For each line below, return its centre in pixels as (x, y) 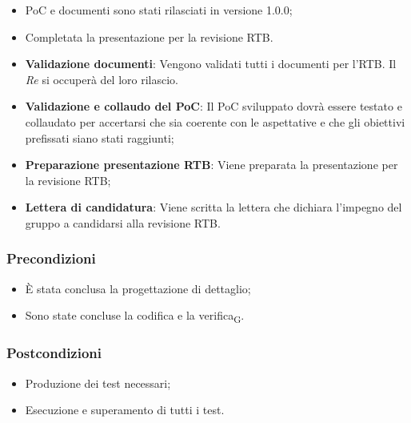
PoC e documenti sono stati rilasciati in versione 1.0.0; (159, 10)
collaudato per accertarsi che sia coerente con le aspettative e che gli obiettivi (215, 121)
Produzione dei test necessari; (98, 383)
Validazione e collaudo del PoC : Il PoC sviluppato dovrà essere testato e (213, 106)
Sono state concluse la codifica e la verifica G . (135, 316)
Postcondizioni (54, 353)
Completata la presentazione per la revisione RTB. (149, 36)
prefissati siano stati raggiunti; (100, 137)
